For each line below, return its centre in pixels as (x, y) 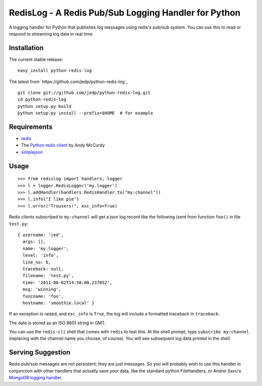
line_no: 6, (37, 262)
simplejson (32, 152)
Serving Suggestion (40, 352)
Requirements (31, 127)
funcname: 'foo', (43, 296)
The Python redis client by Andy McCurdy (63, 145)
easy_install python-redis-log (55, 71)
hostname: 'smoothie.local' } (58, 303)
